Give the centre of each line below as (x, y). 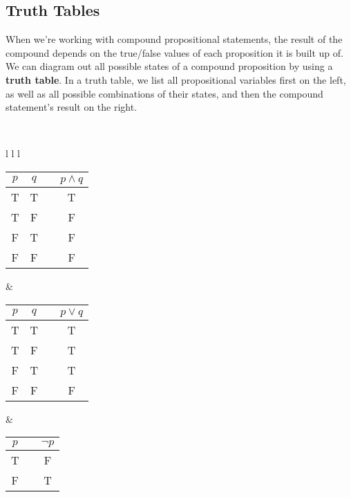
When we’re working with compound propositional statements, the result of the (174, 39)
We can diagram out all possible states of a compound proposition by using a (169, 66)
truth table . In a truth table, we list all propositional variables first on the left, (176, 79)
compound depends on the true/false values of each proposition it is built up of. (174, 52)
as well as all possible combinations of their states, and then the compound (164, 93)
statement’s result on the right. (72, 107)
